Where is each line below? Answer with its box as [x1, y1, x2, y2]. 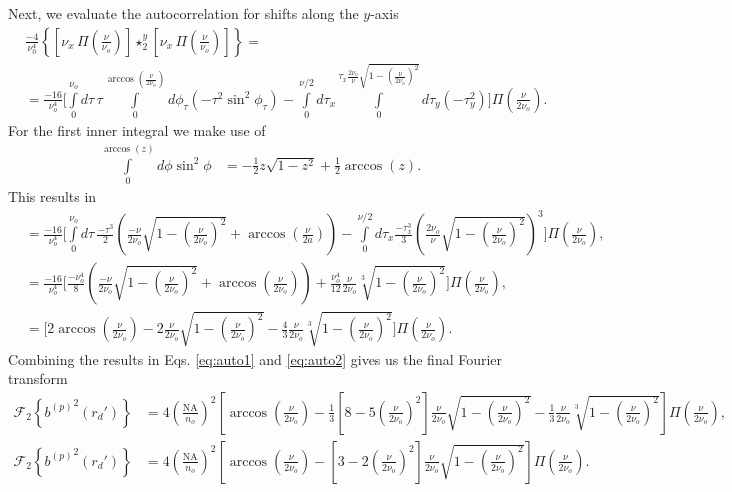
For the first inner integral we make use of [8, 120, 266, 141]
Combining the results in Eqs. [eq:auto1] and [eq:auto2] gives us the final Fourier [8, 348, 503, 369]
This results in [8, 185, 97, 206]
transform [8, 368, 68, 389]
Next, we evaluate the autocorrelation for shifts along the [8, 3, 359, 23]
